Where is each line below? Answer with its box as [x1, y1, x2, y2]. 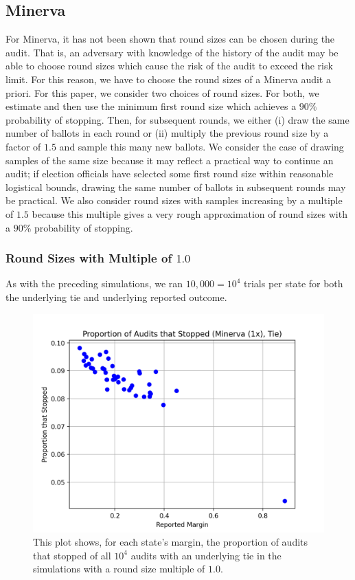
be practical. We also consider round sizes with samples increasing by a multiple [5, 193, 343, 208]
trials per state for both [244, 276, 343, 291]
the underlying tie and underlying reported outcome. [5, 289, 227, 304]
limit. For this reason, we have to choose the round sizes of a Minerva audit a [5, 71, 331, 86]
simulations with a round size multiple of [33, 561, 205, 576]
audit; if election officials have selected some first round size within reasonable [5, 166, 334, 181]
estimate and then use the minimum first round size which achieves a [5, 99, 297, 113]
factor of [5, 139, 41, 153]
